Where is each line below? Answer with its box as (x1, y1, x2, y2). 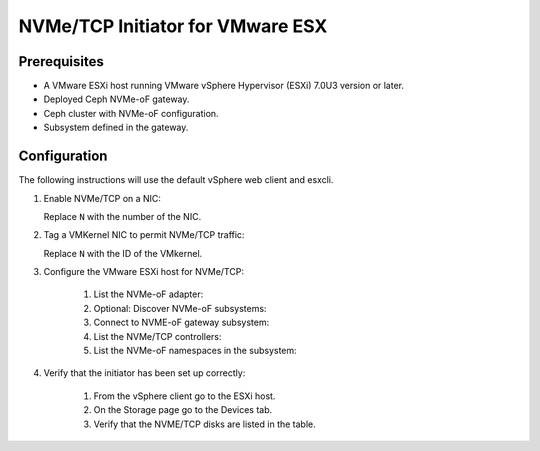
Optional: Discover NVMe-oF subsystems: (93, 302, 267, 314)
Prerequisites (18, 53, 104, 70)
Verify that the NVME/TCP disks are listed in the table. (93, 418, 317, 430)
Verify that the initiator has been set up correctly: (43, 367, 246, 379)
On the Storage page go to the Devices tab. (93, 404, 273, 416)
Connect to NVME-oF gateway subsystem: (93, 316, 270, 329)
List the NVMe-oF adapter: (93, 288, 204, 300)
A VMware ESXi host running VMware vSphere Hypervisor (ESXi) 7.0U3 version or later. (43, 80, 405, 92)
